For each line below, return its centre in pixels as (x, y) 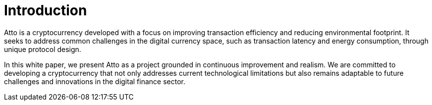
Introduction (46, 10)
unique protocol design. (43, 49)
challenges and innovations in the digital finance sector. (95, 81)
